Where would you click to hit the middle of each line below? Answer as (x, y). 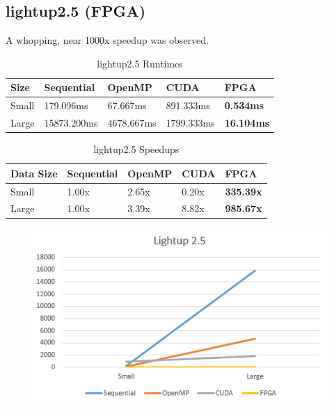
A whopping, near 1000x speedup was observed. (107, 40)
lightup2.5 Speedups (136, 149)
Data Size (34, 173)
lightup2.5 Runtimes (140, 63)
